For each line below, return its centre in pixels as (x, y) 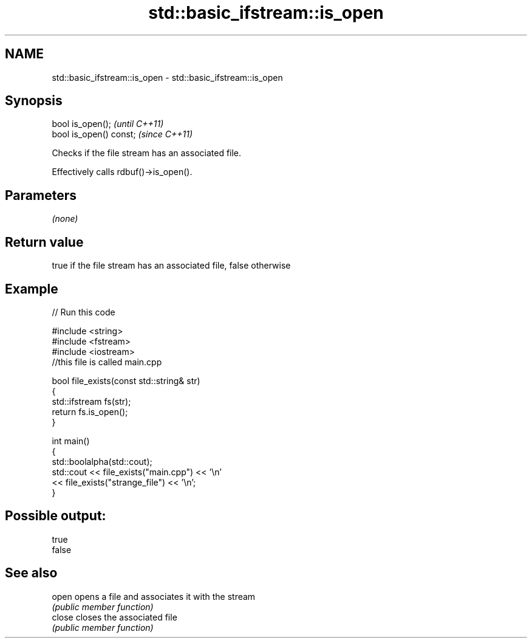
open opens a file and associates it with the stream (154, 596)
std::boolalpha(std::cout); (102, 461)
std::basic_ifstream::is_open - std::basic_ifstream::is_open (167, 77)
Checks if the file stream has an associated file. (147, 153)
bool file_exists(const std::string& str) (126, 380)
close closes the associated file (114, 617)
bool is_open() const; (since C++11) (122, 134)
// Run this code (84, 312)
